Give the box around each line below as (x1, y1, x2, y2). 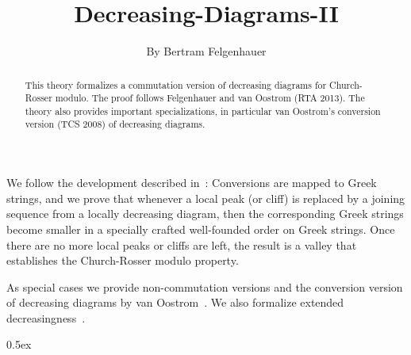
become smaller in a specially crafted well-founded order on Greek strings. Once (6, 220, 395, 237)
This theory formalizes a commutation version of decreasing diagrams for (25, 78, 327, 91)
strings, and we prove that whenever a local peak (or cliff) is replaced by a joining (6, 189, 405, 206)
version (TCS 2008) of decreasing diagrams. (25, 117, 205, 131)
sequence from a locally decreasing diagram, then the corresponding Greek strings (6, 205, 404, 222)
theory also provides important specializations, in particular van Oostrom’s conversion (25, 104, 381, 117)
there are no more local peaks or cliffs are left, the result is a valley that (6, 236, 357, 253)
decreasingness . (6, 309, 86, 326)
